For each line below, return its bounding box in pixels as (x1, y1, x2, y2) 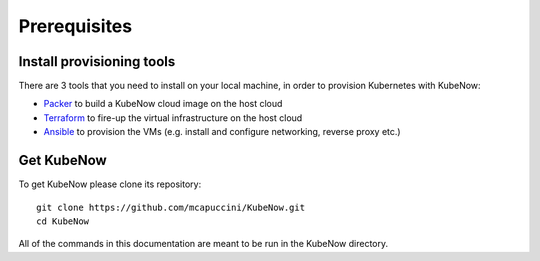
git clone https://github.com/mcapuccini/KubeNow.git (36, 201, 305, 213)
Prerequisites (18, 15, 133, 37)
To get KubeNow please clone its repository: (18, 178, 202, 190)
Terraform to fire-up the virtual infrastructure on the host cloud (43, 111, 303, 124)
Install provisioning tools (18, 53, 176, 70)
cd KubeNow (36, 215, 90, 227)
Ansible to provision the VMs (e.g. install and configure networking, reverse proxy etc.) (43, 126, 401, 138)
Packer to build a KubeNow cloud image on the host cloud (43, 98, 283, 110)
